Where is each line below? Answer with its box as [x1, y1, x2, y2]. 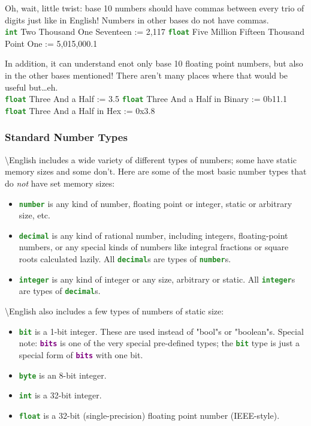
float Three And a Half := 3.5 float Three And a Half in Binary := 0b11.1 [5, 92, 287, 105]
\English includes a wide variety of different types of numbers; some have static [5, 153, 297, 166]
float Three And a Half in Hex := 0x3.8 [5, 104, 155, 116]
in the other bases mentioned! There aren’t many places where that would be [5, 69, 288, 82]
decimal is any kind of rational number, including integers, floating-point [19, 229, 288, 241]
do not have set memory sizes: [5, 176, 115, 189]
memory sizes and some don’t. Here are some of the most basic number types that [5, 165, 307, 178]
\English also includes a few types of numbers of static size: [5, 305, 224, 317]
